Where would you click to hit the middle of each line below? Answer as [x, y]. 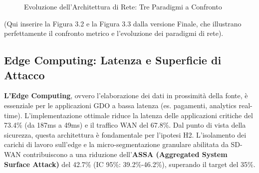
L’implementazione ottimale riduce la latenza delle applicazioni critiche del [139, 115]
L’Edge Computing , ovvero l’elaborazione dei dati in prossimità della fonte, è [126, 95]
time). [13, 115]
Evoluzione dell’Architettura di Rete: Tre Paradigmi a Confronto [123, 6]
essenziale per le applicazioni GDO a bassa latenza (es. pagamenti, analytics [120, 105]
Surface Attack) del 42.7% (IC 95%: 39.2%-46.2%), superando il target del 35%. [130, 164]
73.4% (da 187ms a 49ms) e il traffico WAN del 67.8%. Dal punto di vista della [125, 125]
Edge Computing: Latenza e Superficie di [113, 60]
